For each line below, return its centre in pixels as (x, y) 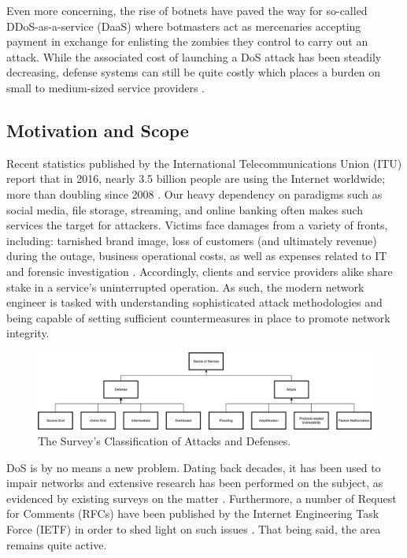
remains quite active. (57, 544)
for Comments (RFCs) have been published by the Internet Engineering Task (193, 513)
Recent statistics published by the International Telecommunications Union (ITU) (204, 163)
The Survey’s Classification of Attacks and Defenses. (165, 441)
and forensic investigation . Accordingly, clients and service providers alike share (200, 271)
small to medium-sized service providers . (106, 87)
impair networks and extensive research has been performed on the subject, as (195, 483)
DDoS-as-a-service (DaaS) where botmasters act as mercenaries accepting (184, 26)
